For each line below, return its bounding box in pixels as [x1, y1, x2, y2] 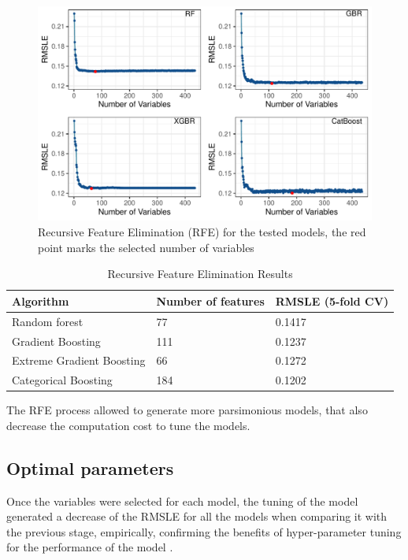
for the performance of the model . [6, 539, 173, 555]
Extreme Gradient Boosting [12, 352, 146, 369]
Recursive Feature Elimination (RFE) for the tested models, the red [38, 224, 366, 240]
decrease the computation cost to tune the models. [6, 417, 250, 433]
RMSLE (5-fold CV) [275, 292, 389, 309]
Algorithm [12, 292, 69, 309]
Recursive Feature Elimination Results [107, 265, 293, 282]
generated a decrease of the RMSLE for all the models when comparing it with [6, 508, 388, 525]
